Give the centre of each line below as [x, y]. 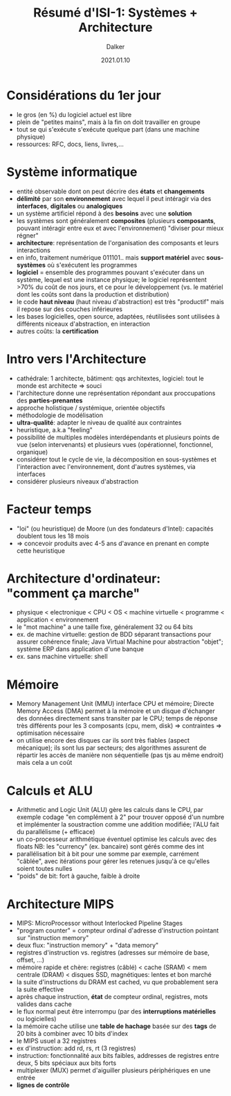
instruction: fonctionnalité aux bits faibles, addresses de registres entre [118, 1056]
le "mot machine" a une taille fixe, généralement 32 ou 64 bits [104, 627]
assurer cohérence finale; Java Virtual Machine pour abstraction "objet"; [120, 642]
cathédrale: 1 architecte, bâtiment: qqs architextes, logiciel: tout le [110, 378]
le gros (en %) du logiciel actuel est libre [74, 114]
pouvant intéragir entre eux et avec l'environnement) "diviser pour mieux [120, 228]
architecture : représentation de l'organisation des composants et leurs [118, 242]
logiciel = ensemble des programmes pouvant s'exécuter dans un [110, 272]
